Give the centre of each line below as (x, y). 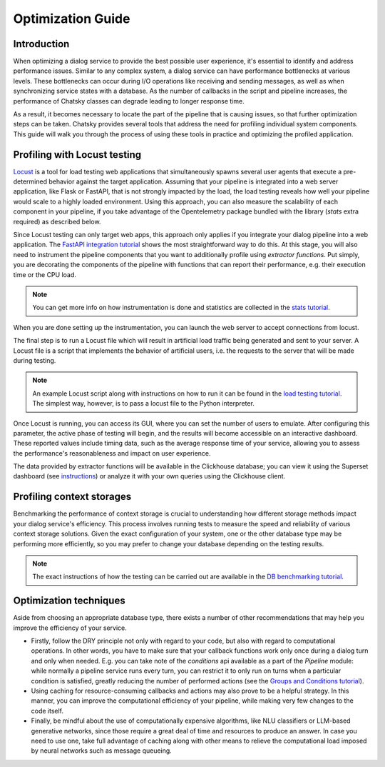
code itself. (47, 711)
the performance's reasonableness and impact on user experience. (112, 453)
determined (30, 181)
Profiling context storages (72, 497)
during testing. (35, 360)
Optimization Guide (72, 19)
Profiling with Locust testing (77, 155)
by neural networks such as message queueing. (102, 751)
